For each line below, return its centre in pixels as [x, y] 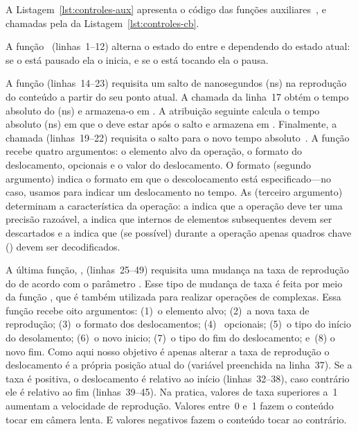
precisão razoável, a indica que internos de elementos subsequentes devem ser [169, 219]
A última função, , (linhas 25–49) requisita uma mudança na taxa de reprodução [177, 270]
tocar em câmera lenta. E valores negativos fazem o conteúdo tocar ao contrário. [176, 419]
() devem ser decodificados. [63, 246]
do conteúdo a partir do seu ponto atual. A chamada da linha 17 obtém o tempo [177, 96]
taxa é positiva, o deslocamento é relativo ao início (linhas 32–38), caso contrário [178, 378]
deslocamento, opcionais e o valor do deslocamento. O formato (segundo [158, 164]
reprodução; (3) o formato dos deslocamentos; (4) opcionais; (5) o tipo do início [178, 324]
